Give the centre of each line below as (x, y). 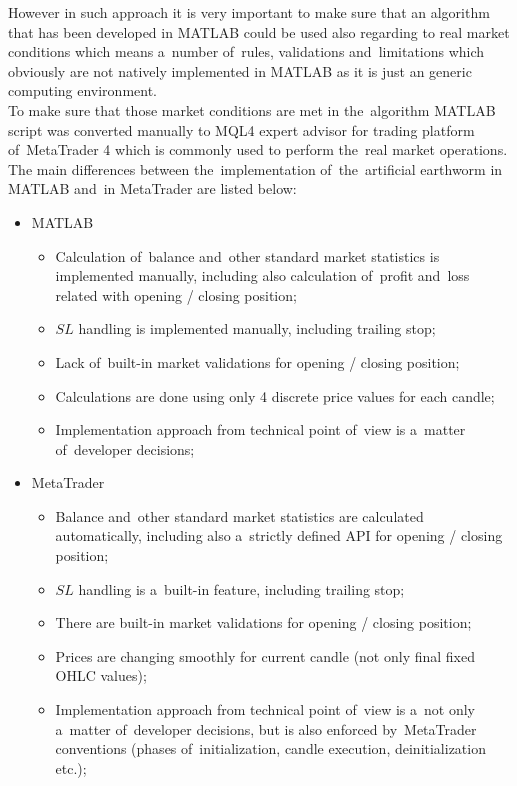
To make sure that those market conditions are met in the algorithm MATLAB (252, 109)
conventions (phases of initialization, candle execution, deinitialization (270, 748)
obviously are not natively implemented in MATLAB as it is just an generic (240, 70)
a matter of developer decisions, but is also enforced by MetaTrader (266, 728)
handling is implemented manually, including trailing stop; (257, 328)
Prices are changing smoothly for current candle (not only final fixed (265, 655)
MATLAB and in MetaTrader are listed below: (152, 188)
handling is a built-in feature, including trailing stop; (241, 588)
